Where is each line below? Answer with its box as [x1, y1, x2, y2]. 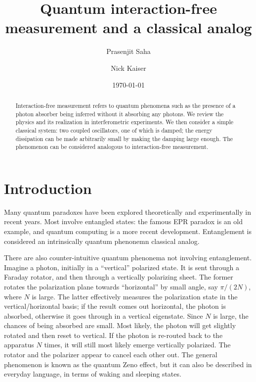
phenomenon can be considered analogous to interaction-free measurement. [15, 143, 209, 151]
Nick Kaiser [111, 62, 146, 73]
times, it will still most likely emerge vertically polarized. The [44, 339, 231, 350]
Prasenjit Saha [106, 46, 151, 56]
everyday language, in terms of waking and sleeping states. [4, 369, 181, 379]
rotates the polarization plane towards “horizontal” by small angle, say [4, 281, 218, 291]
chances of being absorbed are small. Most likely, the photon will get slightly [4, 320, 236, 331]
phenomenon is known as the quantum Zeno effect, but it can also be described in [4, 359, 252, 369]
